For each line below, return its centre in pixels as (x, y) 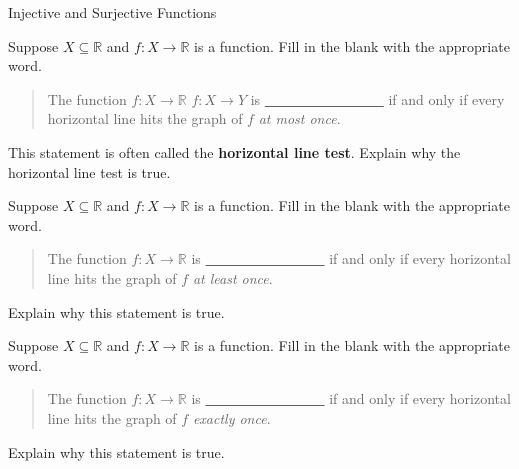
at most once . (299, 118)
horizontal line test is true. (89, 171)
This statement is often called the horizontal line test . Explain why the (234, 151)
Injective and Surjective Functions (112, 12)
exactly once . (231, 417)
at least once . (232, 277)
